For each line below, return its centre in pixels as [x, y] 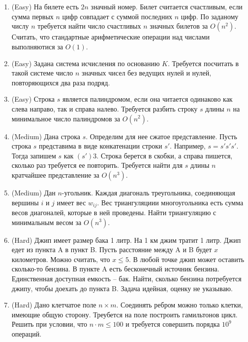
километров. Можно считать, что [61, 259]
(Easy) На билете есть [45, 7]
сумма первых [32, 16]
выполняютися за [37, 46]
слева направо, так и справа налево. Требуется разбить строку [105, 108]
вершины [25, 202]
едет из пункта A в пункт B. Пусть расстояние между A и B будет [112, 249]
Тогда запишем [34, 155]
